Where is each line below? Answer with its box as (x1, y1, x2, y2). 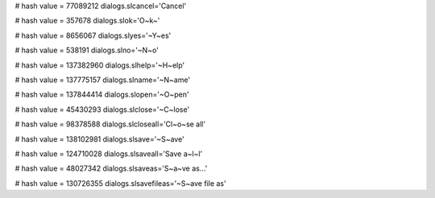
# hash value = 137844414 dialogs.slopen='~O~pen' (14, 89, 189, 100)
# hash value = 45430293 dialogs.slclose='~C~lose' (14, 105, 190, 114)
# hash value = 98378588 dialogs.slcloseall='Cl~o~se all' (14, 119, 205, 129)
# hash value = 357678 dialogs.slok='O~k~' (14, 16, 160, 26)
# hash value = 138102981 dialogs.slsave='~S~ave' (14, 134, 184, 144)
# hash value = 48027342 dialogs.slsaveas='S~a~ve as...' (14, 163, 208, 173)
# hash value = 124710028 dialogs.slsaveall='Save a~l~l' (14, 149, 203, 159)
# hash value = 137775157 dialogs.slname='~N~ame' (14, 75, 191, 85)
